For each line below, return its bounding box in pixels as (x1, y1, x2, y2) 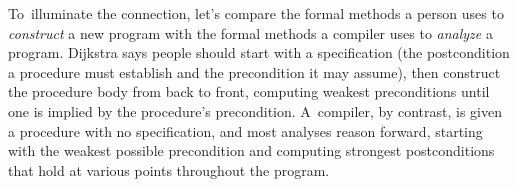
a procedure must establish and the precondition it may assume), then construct (8, 61, 501, 82)
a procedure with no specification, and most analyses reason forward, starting (8, 120, 483, 141)
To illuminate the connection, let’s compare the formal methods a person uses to (8, 3, 504, 23)
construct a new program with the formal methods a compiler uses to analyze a (8, 22, 493, 43)
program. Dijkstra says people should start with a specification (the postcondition (8, 42, 510, 63)
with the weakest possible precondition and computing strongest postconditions (8, 140, 495, 161)
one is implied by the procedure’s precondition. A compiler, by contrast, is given (8, 100, 503, 121)
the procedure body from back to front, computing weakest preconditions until (8, 81, 490, 102)
